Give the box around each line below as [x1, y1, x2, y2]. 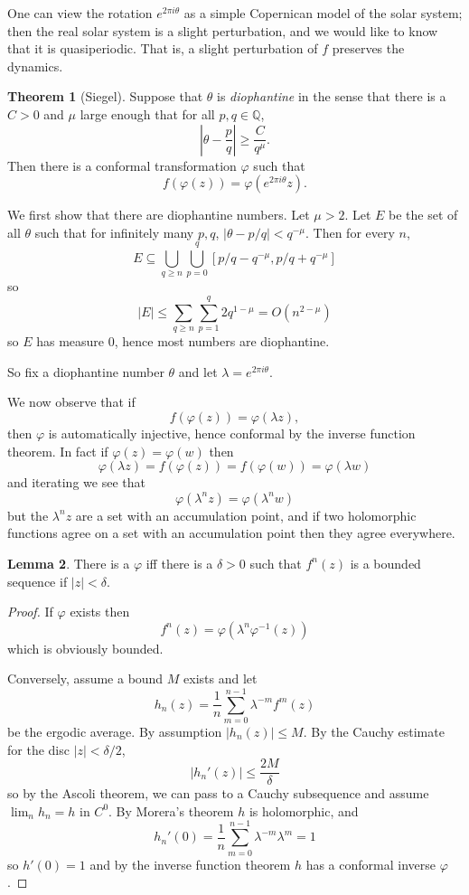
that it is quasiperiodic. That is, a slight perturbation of [7, 39, 318, 58]
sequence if [7, 571, 68, 590]
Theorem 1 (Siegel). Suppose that [7, 87, 203, 106]
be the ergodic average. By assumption [7, 722, 222, 741]
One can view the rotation [7, 4, 153, 22]
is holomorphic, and [249, 801, 359, 820]
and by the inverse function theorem [89, 854, 291, 873]
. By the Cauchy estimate [303, 722, 445, 741]
